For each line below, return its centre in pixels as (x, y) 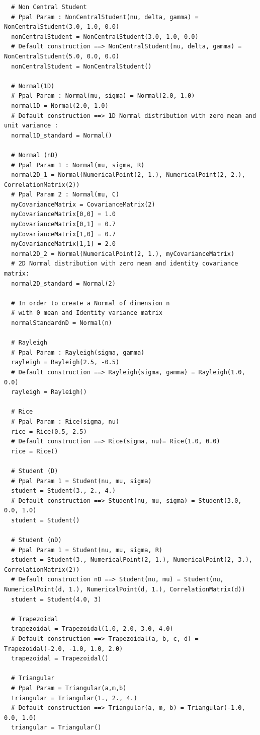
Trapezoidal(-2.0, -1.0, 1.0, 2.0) (64, 649)
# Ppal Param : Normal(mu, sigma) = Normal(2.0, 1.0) (103, 96)
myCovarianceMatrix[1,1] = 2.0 (63, 244)
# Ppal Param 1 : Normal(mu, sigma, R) (78, 165)
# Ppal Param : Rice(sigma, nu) (65, 421)
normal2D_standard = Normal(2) (63, 283)
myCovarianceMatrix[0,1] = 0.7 (63, 224)
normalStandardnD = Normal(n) (62, 323)
